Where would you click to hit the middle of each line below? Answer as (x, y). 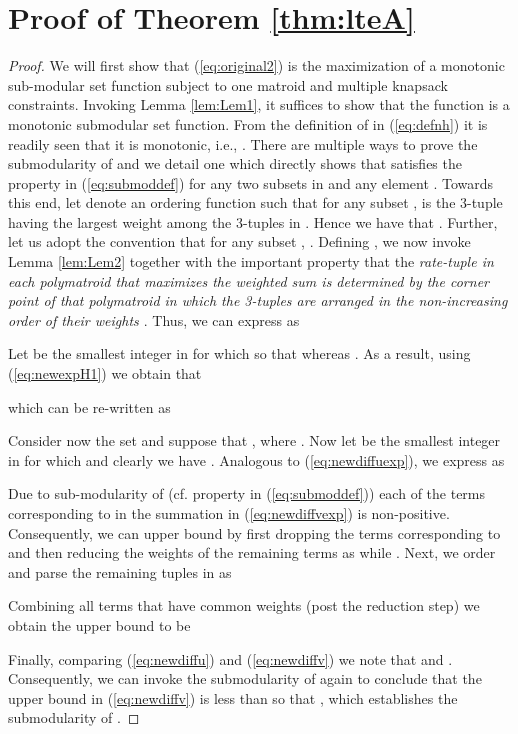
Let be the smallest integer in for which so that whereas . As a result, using (239, 353)
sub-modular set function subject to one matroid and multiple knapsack (228, 84)
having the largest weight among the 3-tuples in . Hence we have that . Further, (253, 221)
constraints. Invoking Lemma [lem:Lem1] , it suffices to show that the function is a (259, 104)
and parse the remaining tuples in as (120, 571)
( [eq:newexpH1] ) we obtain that (105, 373)
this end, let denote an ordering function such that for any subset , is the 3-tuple (255, 202)
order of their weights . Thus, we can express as (154, 319)
